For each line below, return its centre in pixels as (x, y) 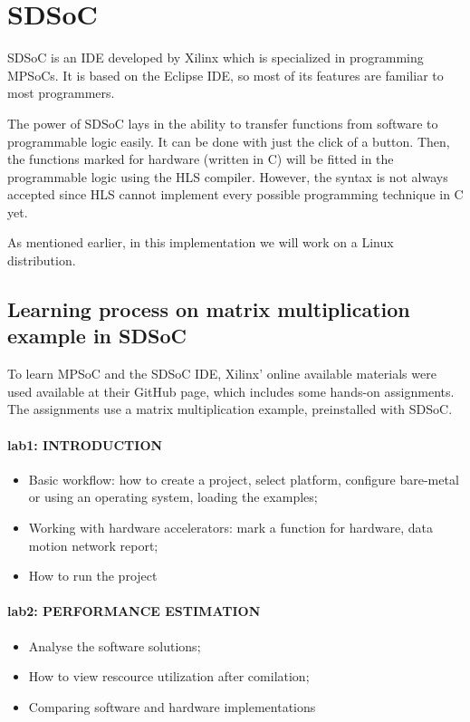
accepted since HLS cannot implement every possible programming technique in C (235, 194)
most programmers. (61, 93)
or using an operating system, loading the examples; (173, 497)
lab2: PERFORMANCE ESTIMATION (134, 611)
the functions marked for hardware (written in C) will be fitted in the (201, 159)
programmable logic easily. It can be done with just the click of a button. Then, (229, 141)
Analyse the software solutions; (115, 645)
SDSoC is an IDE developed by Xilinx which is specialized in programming (216, 58)
